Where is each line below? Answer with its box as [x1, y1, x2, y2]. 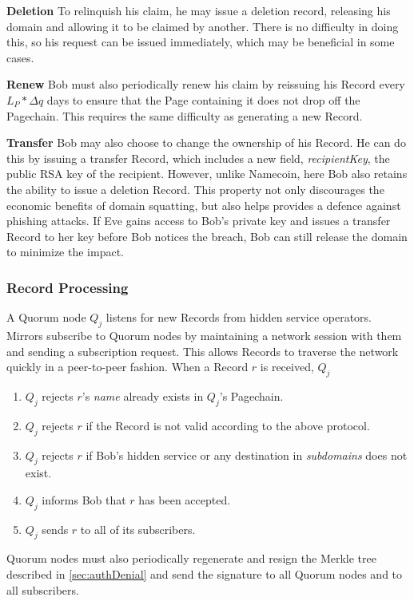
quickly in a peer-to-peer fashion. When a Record [6, 358, 249, 375]
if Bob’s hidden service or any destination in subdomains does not [86, 446, 408, 463]
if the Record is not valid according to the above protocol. [86, 417, 370, 433]
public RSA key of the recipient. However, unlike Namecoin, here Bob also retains [6, 165, 408, 182]
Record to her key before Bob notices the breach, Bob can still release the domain [6, 227, 408, 244]
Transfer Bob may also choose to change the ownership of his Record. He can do [6, 134, 406, 151]
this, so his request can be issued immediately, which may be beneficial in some [6, 34, 395, 50]
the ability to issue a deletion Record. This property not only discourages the [6, 180, 384, 197]
